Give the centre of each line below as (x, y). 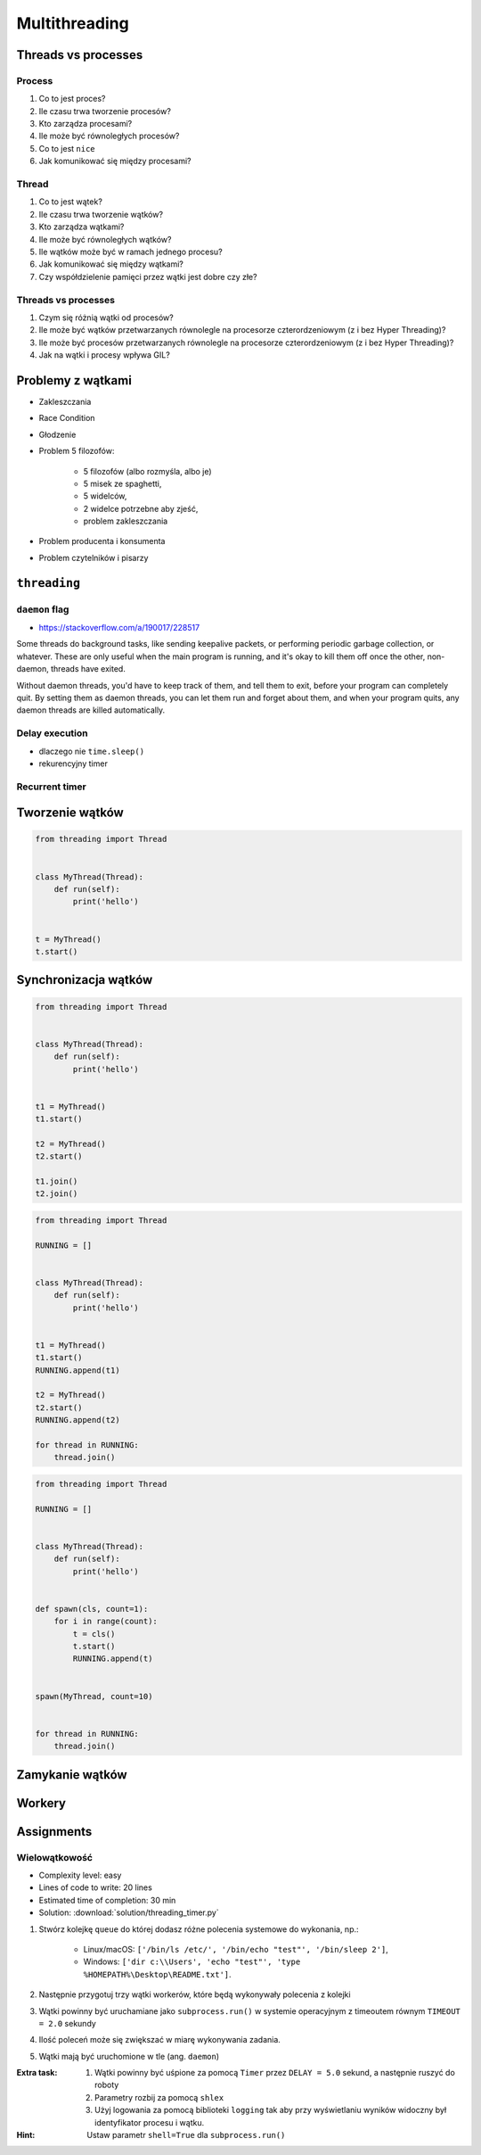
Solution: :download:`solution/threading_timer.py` (129, 1912)
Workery (41, 1803)
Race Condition (67, 418)
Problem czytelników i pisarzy (94, 557)
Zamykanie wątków (72, 1775)
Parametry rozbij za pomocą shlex (159, 2097)
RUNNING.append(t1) (77, 1370)
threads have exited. (88, 669)
